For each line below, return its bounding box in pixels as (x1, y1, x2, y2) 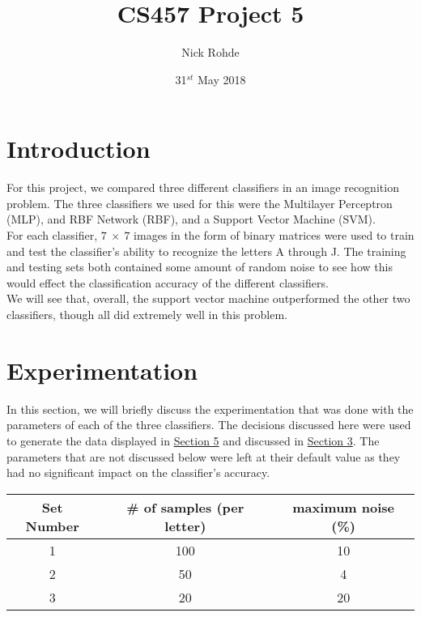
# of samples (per (126, 497, 245, 517)
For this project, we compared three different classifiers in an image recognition (6, 179, 399, 196)
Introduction (6, 132, 151, 165)
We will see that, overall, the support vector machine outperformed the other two (6, 290, 410, 307)
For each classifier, (6, 227, 98, 244)
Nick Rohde (181, 44, 240, 61)
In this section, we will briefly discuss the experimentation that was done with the (6, 400, 414, 417)
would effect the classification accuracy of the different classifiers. (6, 274, 329, 291)
